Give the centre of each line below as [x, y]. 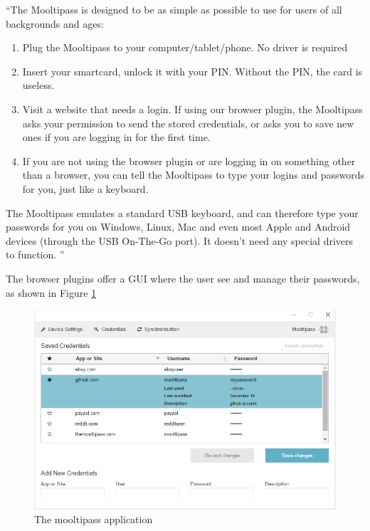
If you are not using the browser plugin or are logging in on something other [189, 161]
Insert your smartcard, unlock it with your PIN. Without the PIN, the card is [192, 71]
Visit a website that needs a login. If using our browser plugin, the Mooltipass [192, 109]
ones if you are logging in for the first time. [116, 137]
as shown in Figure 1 [51, 292]
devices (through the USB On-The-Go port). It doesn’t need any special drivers [180, 240]
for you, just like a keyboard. [85, 188]
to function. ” [35, 254]
